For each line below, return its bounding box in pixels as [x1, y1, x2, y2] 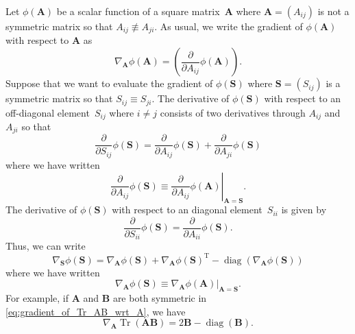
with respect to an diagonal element [112, 202, 262, 217]
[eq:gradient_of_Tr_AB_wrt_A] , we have [5, 304, 186, 318]
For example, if [5, 290, 69, 305]
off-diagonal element [5, 105, 90, 119]
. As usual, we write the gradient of [154, 19, 303, 33]
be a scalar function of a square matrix [56, 4, 220, 18]
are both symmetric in [112, 290, 207, 305]
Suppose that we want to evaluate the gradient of [5, 76, 213, 91]
